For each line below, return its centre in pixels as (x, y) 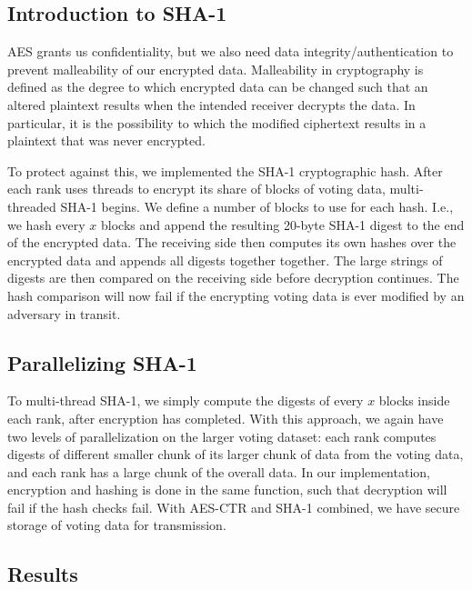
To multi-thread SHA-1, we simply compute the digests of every (186, 400)
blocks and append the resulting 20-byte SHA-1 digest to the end (283, 224)
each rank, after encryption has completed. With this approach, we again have (226, 418)
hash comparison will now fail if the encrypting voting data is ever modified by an (236, 295)
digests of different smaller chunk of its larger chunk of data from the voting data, (236, 454)
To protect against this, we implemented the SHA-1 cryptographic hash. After (225, 170)
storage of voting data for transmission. (117, 525)
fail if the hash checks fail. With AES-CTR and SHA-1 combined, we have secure (234, 507)
